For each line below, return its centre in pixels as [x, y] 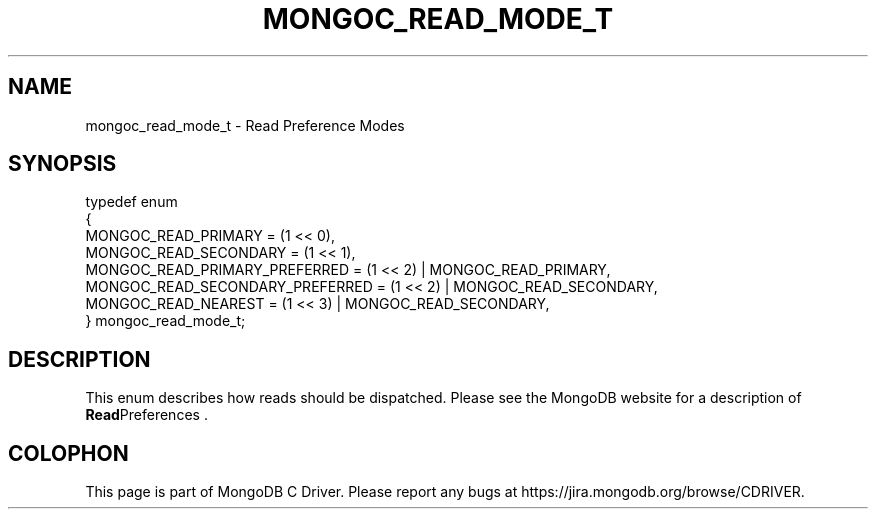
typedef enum [131, 202]
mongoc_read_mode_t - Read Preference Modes [245, 125]
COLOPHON [68, 453]
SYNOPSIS [62, 164]
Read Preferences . [146, 415]
